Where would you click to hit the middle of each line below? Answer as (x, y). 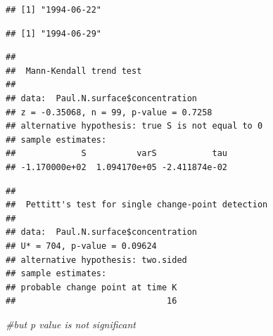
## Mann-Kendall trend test (74, 71)
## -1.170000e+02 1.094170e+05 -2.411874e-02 (116, 167)
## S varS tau (116, 154)
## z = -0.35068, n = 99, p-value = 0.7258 (109, 112)
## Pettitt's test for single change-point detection (137, 205)
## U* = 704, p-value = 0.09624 (81, 246)
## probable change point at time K (91, 287)
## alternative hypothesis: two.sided (96, 260)
